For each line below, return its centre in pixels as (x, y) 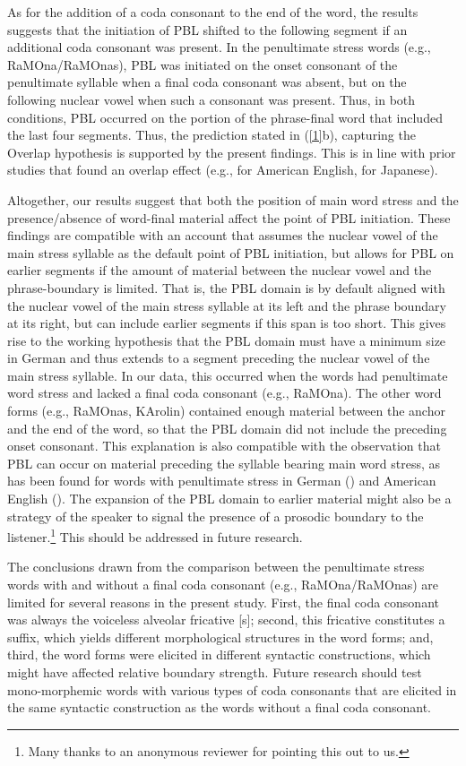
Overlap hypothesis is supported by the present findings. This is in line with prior (232, 152)
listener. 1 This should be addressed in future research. (155, 535)
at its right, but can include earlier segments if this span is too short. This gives (227, 323)
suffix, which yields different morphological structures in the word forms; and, (220, 637)
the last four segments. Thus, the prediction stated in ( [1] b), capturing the (211, 135)
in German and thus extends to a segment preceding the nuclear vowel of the (219, 358)
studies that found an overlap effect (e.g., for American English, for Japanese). (223, 170)
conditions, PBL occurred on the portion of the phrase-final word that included (225, 117)
